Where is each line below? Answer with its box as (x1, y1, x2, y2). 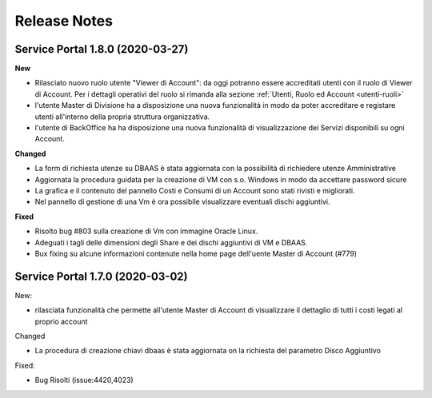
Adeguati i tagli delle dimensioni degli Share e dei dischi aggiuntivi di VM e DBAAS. (34, 237, 308, 247)
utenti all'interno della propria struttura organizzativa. (34, 112, 210, 121)
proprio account (34, 316, 88, 326)
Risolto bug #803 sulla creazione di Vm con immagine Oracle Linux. (34, 226, 258, 236)
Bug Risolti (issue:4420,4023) (34, 376, 134, 385)
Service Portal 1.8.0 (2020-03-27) (14, 42, 189, 56)
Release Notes (14, 12, 114, 30)
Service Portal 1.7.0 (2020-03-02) (14, 269, 188, 283)
